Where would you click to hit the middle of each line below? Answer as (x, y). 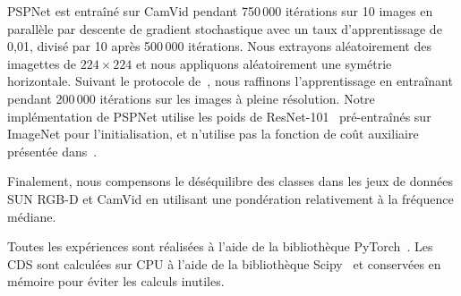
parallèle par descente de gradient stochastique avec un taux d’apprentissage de (225, 28)
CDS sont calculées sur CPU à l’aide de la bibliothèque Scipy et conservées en (224, 263)
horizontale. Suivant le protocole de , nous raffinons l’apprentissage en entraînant (230, 81)
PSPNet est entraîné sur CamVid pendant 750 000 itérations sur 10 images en (220, 11)
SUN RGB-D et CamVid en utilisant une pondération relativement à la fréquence (230, 198)
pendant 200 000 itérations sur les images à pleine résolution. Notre (191, 98)
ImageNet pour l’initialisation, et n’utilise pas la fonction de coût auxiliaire (213, 134)
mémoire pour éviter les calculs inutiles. (116, 281)
